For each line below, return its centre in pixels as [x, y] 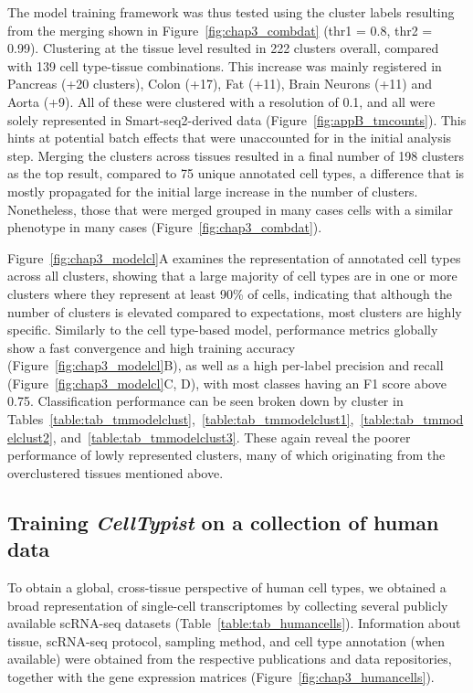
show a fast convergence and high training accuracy [152, 347]
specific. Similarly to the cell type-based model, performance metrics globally [223, 330]
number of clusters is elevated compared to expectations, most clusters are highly [235, 311]
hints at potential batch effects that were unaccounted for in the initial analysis [230, 138]
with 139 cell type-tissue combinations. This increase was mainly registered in [225, 65]
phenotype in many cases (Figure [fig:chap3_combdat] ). [165, 227]
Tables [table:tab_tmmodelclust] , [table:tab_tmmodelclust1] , [181, 419]
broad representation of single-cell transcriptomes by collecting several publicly [228, 605]
